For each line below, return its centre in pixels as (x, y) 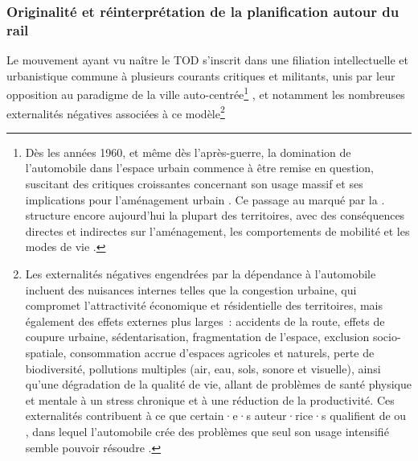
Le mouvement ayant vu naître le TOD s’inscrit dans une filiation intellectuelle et (208, 60)
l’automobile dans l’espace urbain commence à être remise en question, (200, 168)
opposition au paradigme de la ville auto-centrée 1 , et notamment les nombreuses (206, 93)
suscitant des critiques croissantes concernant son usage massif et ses (194, 184)
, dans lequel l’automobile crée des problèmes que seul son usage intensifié (207, 431)
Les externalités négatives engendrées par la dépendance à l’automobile (201, 273)
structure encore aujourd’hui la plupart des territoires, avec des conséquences (215, 215)
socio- (387, 337)
